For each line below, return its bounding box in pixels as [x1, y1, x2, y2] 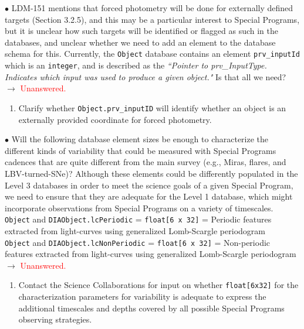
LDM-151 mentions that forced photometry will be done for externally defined [11, 2, 293, 13]
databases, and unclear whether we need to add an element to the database [5, 36, 276, 48]
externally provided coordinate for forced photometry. [18, 113, 212, 125]
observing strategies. [18, 313, 92, 325]
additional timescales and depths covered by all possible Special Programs [18, 301, 285, 314]
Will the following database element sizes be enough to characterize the [11, 133, 269, 145]
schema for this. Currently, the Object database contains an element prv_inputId [5, 47, 300, 60]
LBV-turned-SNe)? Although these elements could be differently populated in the [5, 167, 298, 179]
